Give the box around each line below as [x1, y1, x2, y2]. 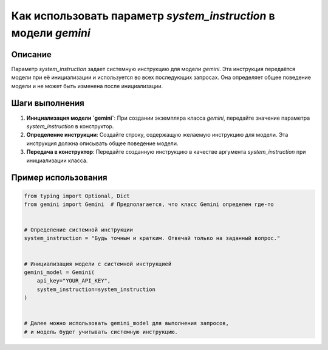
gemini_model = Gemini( [24, 269, 95, 276]
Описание [11, 49, 52, 60]
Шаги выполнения [11, 98, 84, 109]
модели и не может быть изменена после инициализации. [11, 82, 163, 89]
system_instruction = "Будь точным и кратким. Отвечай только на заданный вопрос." [24, 235, 281, 242]
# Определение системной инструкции [24, 227, 134, 233]
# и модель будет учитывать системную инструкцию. [24, 328, 179, 335]
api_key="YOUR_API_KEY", [36, 277, 111, 284]
